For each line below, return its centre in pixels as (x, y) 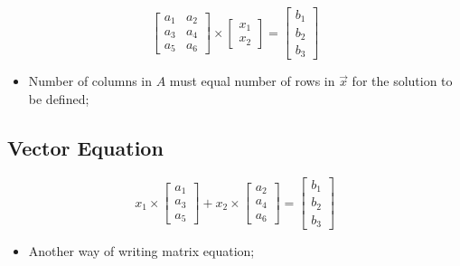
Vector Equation (85, 148)
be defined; (59, 99)
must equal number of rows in (252, 81)
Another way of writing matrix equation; (141, 251)
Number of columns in (90, 81)
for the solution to (402, 81)
